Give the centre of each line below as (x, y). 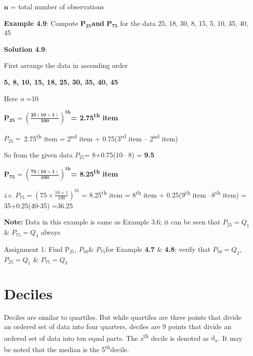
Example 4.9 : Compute (41, 23)
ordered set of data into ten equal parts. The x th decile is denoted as (106, 337)
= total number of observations (57, 6)
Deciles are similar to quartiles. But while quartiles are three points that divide (123, 317)
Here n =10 (21, 98)
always (51, 232)
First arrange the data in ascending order (66, 65)
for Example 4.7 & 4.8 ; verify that (158, 249)
